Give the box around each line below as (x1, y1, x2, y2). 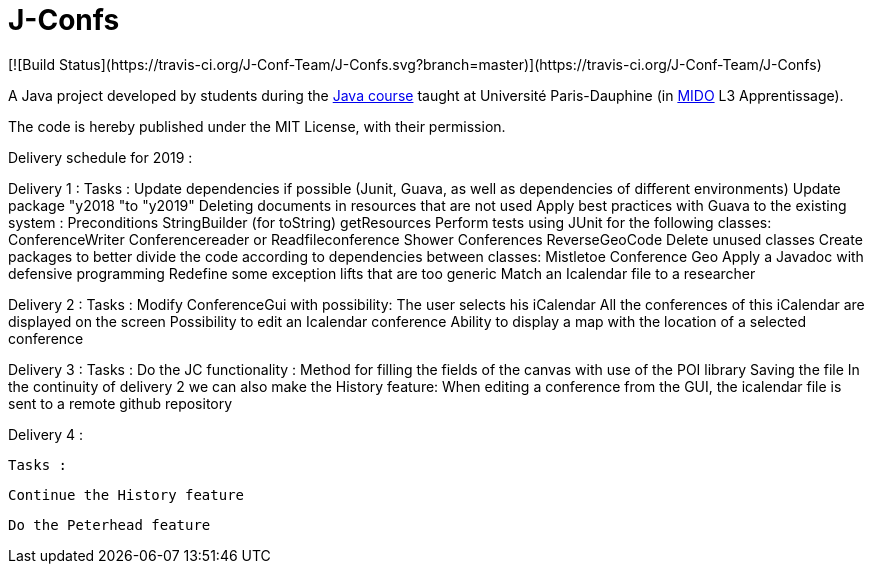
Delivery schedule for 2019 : (8, 148, 193, 166)
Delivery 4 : (8, 425, 84, 443)
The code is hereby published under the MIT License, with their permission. (8, 117, 506, 135)
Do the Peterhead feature (8, 516, 211, 533)
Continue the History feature (8, 486, 245, 503)
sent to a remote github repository (8, 394, 233, 412)
